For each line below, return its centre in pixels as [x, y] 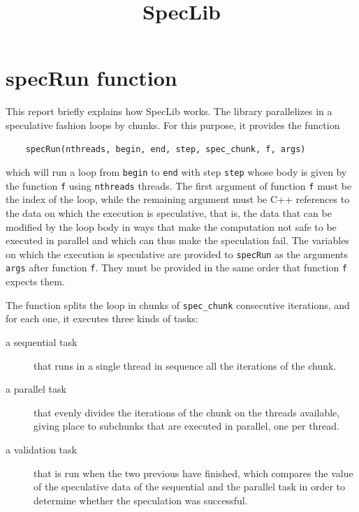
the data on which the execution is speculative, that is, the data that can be [169, 213]
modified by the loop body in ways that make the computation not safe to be [171, 226]
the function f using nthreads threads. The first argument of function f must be [179, 185]
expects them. [35, 281]
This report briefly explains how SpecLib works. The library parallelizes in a [169, 111]
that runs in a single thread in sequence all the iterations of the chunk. [185, 365]
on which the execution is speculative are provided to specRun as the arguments [177, 254]
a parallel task [36, 389]
